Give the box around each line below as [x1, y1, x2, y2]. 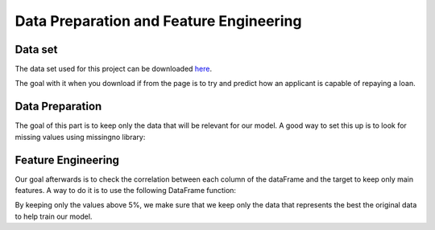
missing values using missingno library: [14, 132, 146, 142]
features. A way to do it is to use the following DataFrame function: [14, 186, 237, 195]
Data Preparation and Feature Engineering [14, 12, 302, 30]
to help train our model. [14, 212, 93, 221]
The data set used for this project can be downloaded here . [14, 64, 213, 74]
